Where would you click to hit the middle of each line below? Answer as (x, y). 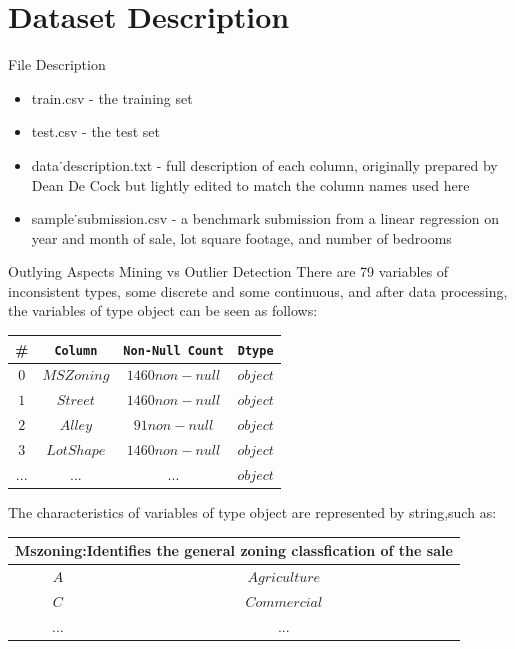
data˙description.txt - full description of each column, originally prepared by (264, 164)
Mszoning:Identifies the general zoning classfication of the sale (234, 550)
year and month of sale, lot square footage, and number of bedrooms (241, 237)
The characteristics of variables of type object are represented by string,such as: (252, 511)
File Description (57, 64)
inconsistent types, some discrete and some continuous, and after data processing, (258, 290)
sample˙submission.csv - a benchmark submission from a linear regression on (265, 218)
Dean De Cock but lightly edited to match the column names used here (250, 184)
